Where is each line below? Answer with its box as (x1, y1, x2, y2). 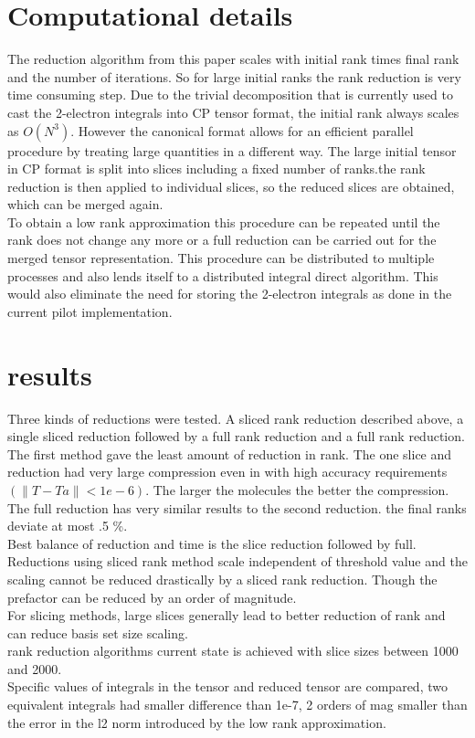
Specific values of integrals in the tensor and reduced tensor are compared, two (7, 677, 448, 696)
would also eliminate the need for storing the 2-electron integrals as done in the (7, 284, 452, 303)
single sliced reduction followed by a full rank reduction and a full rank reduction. (7, 427, 465, 446)
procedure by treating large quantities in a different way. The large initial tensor (7, 141, 457, 160)
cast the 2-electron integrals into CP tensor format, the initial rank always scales (7, 102, 459, 121)
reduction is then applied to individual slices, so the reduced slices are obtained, (7, 176, 455, 195)
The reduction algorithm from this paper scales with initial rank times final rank (7, 49, 459, 69)
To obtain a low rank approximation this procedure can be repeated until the (7, 212, 440, 231)
